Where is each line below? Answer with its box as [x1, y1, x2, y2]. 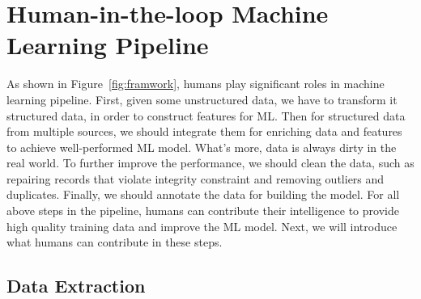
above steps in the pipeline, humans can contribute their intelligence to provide [6, 202, 399, 219]
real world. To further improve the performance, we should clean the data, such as [6, 154, 415, 171]
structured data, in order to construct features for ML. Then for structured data [6, 107, 406, 124]
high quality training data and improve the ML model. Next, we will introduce [6, 217, 398, 234]
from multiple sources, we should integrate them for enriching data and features [6, 123, 402, 140]
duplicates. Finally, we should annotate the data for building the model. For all [6, 186, 400, 203]
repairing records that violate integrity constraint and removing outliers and [6, 170, 385, 187]
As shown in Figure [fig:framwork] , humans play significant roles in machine [6, 75, 385, 92]
